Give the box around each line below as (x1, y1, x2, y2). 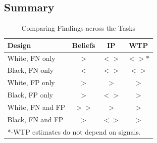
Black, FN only (7, 65, 53, 75)
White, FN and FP (7, 102, 65, 112)
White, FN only (7, 52, 55, 63)
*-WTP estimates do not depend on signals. (7, 126, 141, 137)
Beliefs (72, 40, 95, 50)
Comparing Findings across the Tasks (21, 23, 136, 33)
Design (7, 40, 31, 50)
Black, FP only (7, 90, 53, 100)
